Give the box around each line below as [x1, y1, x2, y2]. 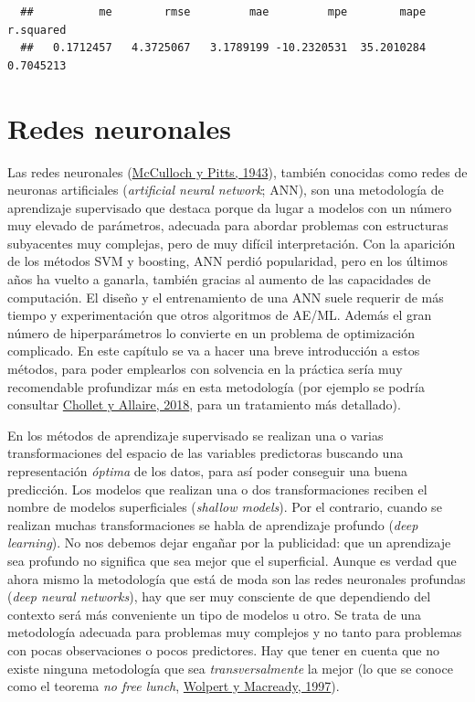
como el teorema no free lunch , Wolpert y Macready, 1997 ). [7, 676, 340, 696]
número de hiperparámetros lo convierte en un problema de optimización [7, 323, 415, 342]
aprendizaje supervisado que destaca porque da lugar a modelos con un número [7, 197, 452, 217]
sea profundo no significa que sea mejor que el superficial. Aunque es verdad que [7, 550, 457, 569]
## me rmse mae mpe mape [20, 5, 427, 18]
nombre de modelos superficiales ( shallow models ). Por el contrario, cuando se [7, 497, 442, 516]
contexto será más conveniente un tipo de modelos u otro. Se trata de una [7, 604, 421, 623]
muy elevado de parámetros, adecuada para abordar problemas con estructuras [7, 216, 449, 235]
